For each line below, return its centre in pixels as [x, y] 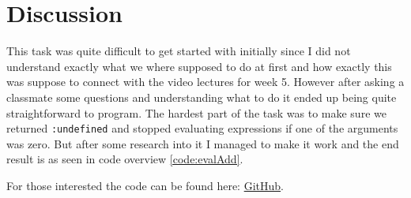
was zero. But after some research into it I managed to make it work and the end [203, 143]
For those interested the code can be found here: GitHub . [145, 185]
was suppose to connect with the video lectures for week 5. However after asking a [205, 82]
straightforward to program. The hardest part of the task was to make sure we [196, 112]
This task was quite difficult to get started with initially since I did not [179, 51]
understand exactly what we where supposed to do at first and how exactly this [199, 66]
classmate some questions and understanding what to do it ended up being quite [202, 97]
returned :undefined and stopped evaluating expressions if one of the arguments [202, 128]
